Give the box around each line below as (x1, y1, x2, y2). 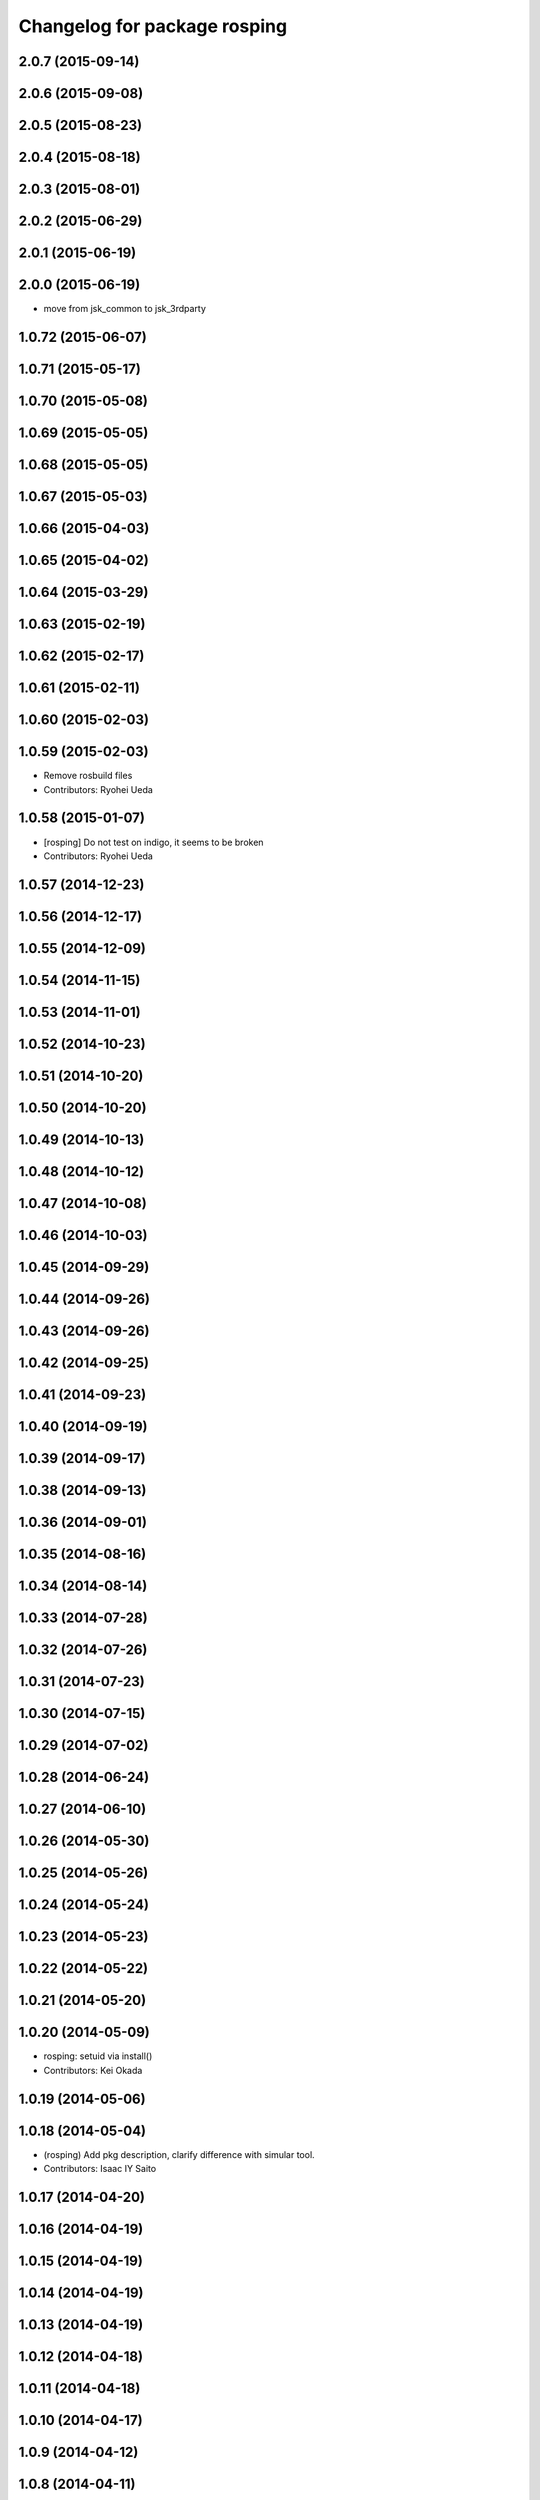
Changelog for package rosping (18, 15, 288, 37)
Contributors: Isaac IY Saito (43, 2163, 157, 2175)
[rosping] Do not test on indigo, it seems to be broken (43, 836, 264, 848)
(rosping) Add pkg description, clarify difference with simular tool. (43, 2148, 315, 2160)
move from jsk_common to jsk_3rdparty (43, 303, 207, 315)
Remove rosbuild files (43, 770, 133, 782)
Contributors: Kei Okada (43, 2064, 143, 2076)
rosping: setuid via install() (43, 2050, 153, 2062)
